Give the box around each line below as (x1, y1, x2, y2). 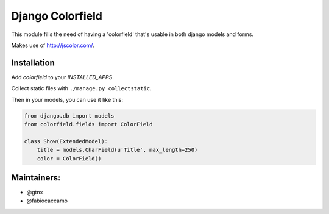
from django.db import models (24, 112, 115, 119)
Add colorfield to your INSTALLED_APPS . (11, 73, 114, 80)
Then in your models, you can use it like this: (11, 96, 123, 103)
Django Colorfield (11, 9, 103, 23)
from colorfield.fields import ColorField (24, 121, 153, 127)
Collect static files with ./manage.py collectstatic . (11, 85, 152, 92)
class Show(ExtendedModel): (24, 138, 108, 144)
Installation (11, 57, 55, 68)
